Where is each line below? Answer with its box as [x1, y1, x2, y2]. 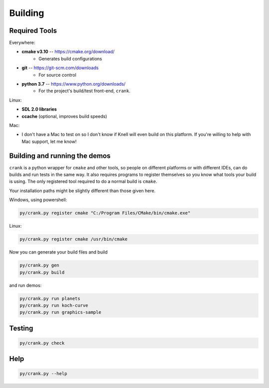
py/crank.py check [19, 340, 65, 346]
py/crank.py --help [19, 371, 67, 377]
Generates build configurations [38, 55, 102, 62]
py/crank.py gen [19, 262, 60, 268]
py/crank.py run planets [19, 295, 81, 301]
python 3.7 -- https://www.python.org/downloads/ [21, 81, 126, 87]
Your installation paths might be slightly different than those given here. [9, 187, 156, 194]
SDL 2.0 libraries [21, 106, 57, 112]
